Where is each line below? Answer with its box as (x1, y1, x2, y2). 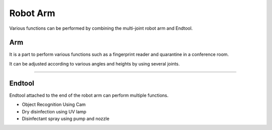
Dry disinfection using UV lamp (22, 108, 87, 114)
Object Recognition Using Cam (22, 101, 86, 108)
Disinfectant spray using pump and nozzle (22, 115, 110, 121)
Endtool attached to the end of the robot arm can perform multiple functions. (9, 92, 169, 98)
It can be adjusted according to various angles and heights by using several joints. (9, 60, 180, 67)
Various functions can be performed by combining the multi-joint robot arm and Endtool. (9, 25, 193, 31)
